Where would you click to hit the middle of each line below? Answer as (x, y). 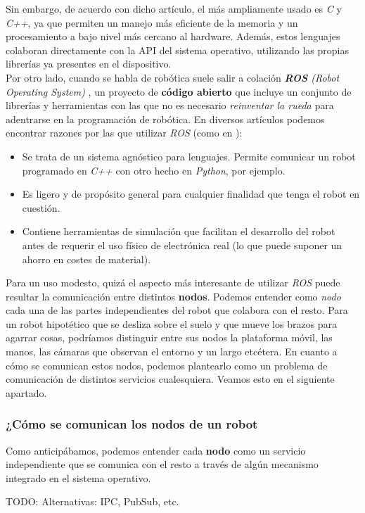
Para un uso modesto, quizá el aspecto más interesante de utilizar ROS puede (173, 283)
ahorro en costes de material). (87, 259)
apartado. (26, 392)
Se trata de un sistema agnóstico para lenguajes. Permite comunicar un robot (189, 156)
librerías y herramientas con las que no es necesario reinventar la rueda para (170, 105)
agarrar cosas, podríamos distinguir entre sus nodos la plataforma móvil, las (169, 337)
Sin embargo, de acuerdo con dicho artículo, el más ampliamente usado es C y (174, 8)
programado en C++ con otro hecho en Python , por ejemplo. (154, 170)
